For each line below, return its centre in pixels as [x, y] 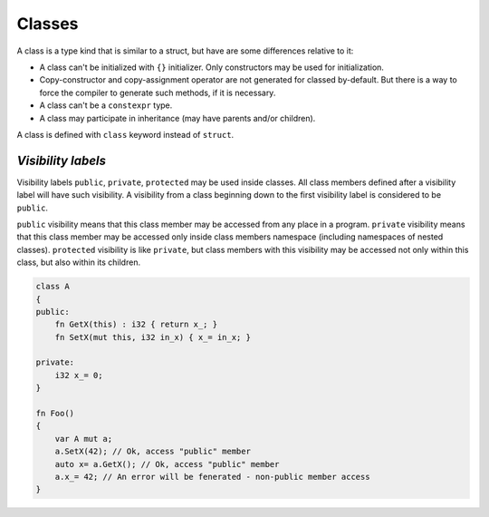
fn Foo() [55, 414]
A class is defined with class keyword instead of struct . [125, 134]
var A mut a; [84, 439]
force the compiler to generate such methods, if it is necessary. [158, 93]
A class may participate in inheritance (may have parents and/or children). [177, 118]
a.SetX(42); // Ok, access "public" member [153, 452]
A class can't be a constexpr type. [106, 105]
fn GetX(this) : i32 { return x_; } [136, 325]
